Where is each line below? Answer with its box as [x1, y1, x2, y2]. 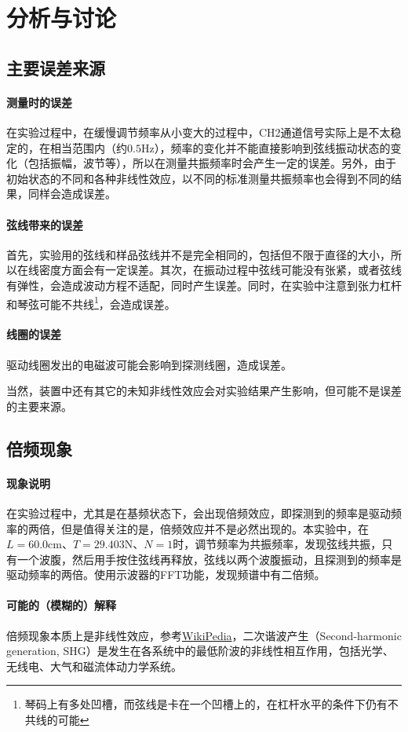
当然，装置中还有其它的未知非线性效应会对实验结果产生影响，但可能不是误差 [6, 382, 402, 399]
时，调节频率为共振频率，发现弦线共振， [173, 536, 382, 552]
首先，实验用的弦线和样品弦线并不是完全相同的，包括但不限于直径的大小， [6, 246, 391, 262]
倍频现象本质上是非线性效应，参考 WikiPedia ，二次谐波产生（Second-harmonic [6, 627, 402, 643]
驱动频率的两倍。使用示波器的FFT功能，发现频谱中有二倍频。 [6, 566, 326, 583]
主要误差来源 [6, 55, 105, 79]
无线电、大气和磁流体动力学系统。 [6, 657, 182, 674]
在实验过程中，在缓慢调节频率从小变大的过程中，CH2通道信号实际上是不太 [6, 123, 391, 140]
